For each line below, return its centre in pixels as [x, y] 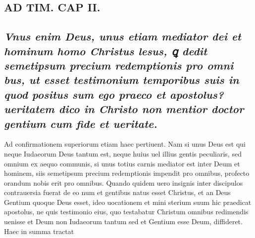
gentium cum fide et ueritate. [81, 123]
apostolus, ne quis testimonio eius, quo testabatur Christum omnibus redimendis [126, 212]
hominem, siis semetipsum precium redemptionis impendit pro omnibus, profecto [127, 173]
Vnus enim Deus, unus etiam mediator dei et [123, 36]
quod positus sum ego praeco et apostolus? [114, 94]
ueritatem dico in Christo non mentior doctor [124, 109]
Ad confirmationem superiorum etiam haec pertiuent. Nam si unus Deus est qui [125, 144]
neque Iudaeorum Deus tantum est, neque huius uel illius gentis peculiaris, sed [123, 153]
